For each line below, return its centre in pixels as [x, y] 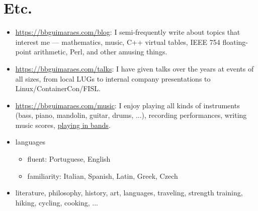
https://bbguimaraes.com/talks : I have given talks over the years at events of [135, 68]
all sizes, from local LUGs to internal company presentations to [113, 78]
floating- [235, 42]
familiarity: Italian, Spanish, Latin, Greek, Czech [103, 175]
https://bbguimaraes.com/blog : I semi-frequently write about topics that [128, 32]
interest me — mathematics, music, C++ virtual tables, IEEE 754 [118, 42]
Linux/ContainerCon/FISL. [58, 88]
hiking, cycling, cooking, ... [57, 202]
